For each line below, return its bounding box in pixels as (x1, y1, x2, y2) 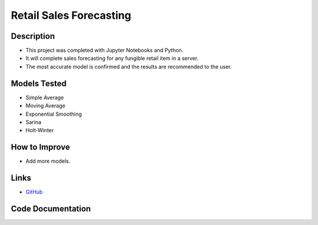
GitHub (25, 189, 43, 196)
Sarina (25, 118, 41, 126)
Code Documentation (11, 203, 91, 214)
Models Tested (11, 78, 67, 88)
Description (11, 31, 55, 41)
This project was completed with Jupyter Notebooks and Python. (25, 47, 184, 54)
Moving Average (25, 102, 66, 109)
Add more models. (25, 157, 71, 164)
